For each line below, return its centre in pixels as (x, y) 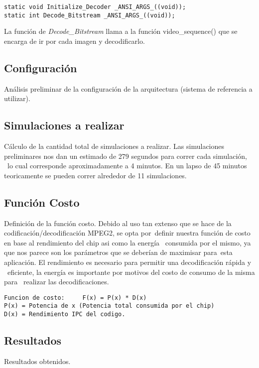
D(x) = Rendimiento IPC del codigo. (65, 314)
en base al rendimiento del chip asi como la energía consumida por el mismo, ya (128, 242)
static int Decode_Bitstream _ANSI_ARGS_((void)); (90, 15)
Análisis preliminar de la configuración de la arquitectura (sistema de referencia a (128, 88)
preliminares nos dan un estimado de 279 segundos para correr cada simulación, (126, 156)
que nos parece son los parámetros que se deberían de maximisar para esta (118, 252)
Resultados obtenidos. (37, 361)
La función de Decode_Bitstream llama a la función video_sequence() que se (121, 31)
